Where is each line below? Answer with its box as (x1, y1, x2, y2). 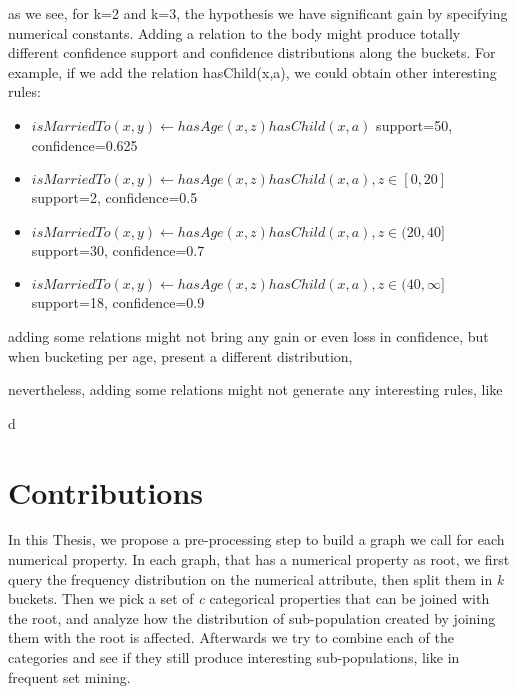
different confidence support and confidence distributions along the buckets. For (8, 42, 496, 63)
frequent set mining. (8, 666, 131, 687)
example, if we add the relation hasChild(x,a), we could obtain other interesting (8, 61, 497, 82)
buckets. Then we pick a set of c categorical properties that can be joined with (8, 588, 490, 609)
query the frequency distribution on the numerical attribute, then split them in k (8, 568, 504, 589)
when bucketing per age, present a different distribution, (8, 345, 353, 366)
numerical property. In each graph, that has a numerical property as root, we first (8, 549, 510, 570)
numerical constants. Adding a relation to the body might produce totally (8, 22, 461, 43)
